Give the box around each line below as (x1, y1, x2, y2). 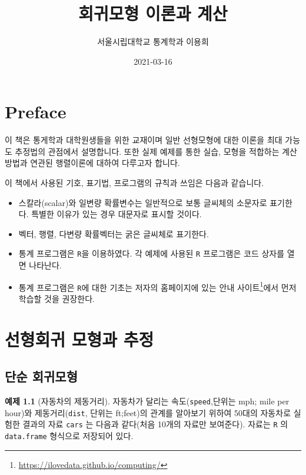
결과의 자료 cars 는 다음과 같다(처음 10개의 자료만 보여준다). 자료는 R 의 (22, 418, 288, 430)
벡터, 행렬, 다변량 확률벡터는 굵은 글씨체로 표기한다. (18, 227, 209, 240)
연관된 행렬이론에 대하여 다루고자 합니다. (30, 157, 180, 169)
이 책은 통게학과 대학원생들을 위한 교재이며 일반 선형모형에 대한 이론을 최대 (5, 134, 282, 146)
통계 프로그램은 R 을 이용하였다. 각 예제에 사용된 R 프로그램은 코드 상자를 (18, 247, 285, 260)
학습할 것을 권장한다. (18, 292, 95, 304)
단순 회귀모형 (5, 367, 78, 386)
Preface (5, 99, 66, 124)
